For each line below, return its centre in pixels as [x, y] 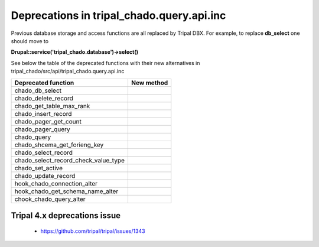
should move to [30, 41]
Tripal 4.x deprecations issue [66, 215]
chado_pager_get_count [48, 121]
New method [149, 83]
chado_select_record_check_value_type [70, 160]
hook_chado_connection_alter [56, 183]
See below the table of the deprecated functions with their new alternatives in [105, 63]
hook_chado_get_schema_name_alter [66, 191]
